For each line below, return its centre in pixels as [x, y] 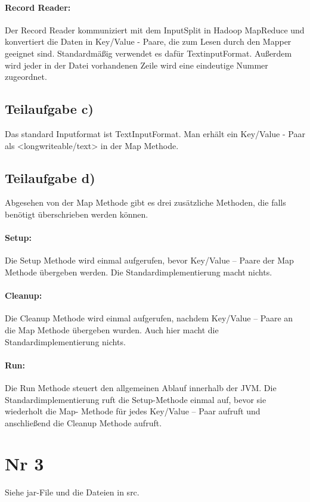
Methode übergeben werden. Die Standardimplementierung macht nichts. [139, 272]
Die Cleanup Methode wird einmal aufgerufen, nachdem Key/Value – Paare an [149, 318]
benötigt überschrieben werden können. [77, 214]
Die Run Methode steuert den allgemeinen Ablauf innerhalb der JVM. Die [141, 387]
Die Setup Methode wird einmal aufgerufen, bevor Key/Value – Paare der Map [149, 260]
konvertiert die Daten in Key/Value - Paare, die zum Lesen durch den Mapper [148, 41]
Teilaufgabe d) [50, 177]
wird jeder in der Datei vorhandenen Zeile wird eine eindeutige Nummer [137, 65]
